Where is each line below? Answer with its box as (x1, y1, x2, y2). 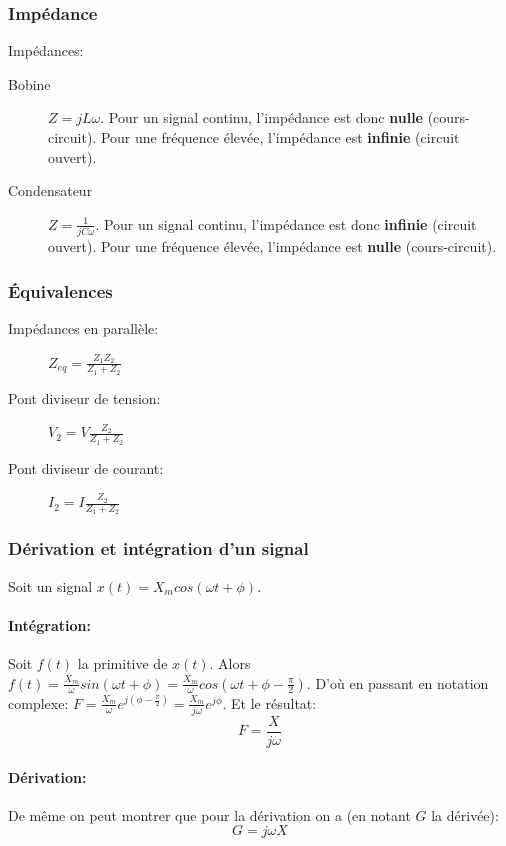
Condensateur (8, 180, 93, 201)
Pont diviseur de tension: (8, 387, 161, 408)
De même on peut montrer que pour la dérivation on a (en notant (8, 804, 411, 825)
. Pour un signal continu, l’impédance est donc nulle (100, 107, 423, 128)
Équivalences (8, 278, 113, 303)
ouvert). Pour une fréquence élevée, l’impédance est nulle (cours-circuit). (48, 236, 497, 257)
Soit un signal (8, 575, 93, 596)
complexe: (8, 692, 69, 713)
